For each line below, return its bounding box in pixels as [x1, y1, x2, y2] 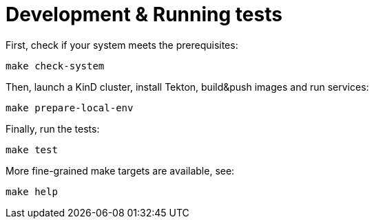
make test [6, 144, 58, 155]
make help [6, 186, 58, 197]
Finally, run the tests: [6, 122, 100, 135]
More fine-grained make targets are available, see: [6, 164, 235, 177]
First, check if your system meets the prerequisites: [6, 38, 238, 51]
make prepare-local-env [6, 102, 134, 113]
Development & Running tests [6, 3, 282, 26]
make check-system [6, 60, 105, 71]
